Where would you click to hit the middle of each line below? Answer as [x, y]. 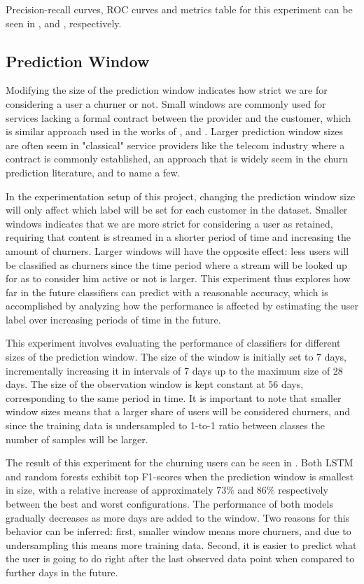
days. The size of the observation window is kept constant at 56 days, [155, 384]
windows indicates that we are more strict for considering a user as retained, [169, 223]
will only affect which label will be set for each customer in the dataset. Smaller [177, 210]
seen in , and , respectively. [64, 23]
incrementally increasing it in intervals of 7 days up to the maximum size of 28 [174, 370]
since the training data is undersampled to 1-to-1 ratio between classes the [165, 425]
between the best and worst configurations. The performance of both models [169, 504]
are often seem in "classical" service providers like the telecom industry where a [175, 145]
